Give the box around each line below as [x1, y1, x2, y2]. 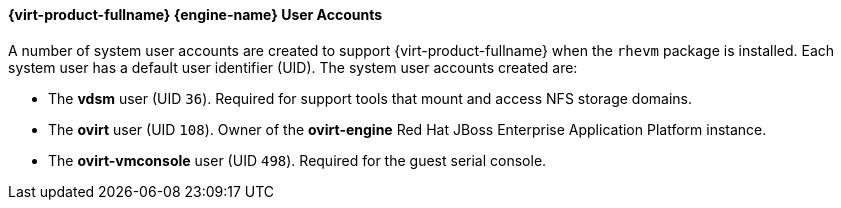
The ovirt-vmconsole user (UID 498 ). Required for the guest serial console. [48, 151, 547, 169]
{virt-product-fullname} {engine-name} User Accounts [8, 6, 383, 23]
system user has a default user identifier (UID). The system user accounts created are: [8, 58, 578, 76]
